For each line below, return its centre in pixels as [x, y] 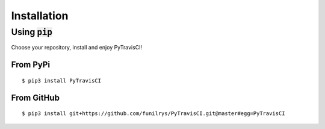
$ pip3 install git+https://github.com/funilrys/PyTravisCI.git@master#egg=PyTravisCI [153, 114]
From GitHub [36, 97]
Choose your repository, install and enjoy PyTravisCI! [77, 48]
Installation [40, 16]
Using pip [32, 32]
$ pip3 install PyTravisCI [62, 80]
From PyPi [31, 65]
